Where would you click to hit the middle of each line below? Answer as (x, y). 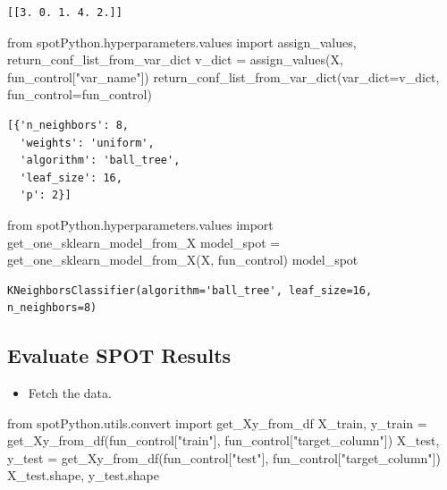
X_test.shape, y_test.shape (83, 475)
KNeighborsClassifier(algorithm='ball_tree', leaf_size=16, (190, 290)
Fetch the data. (70, 393)
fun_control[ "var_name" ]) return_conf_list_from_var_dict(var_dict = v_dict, (223, 76)
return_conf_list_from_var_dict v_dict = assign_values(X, (175, 59)
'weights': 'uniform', (87, 143)
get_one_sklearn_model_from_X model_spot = (144, 242)
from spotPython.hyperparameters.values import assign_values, (182, 42)
